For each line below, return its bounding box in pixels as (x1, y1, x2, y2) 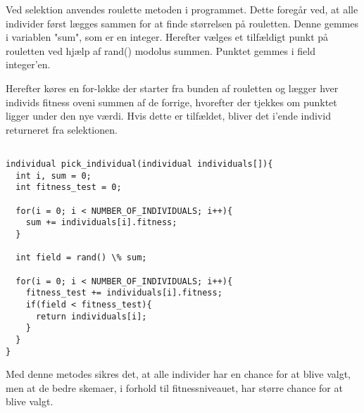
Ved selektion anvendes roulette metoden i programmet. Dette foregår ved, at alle (6, 2, 358, 16)
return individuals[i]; (35, 311, 147, 322)
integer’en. (6, 57, 51, 72)
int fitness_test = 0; (15, 182, 122, 193)
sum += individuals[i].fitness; (25, 217, 177, 228)
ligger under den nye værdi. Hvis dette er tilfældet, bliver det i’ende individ (6, 108, 331, 123)
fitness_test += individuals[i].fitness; (25, 288, 222, 298)
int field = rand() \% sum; (15, 253, 147, 263)
